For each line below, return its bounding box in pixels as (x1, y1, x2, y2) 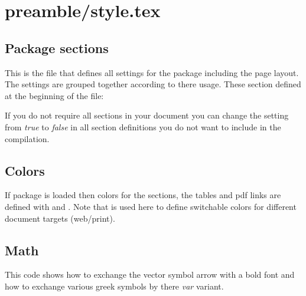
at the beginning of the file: (5, 89, 104, 101)
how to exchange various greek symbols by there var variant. (5, 279, 224, 292)
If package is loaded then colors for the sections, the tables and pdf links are (5, 189, 281, 201)
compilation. (5, 132, 50, 144)
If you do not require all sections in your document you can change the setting (5, 109, 289, 121)
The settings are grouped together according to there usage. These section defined (5, 78, 301, 90)
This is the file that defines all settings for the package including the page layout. (5, 66, 299, 78)
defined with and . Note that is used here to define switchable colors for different (5, 200, 297, 212)
